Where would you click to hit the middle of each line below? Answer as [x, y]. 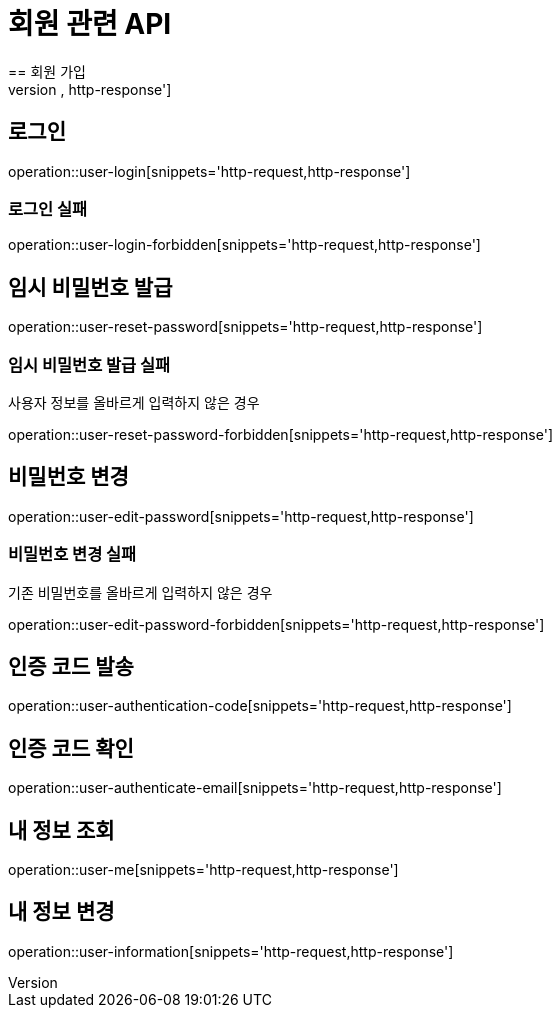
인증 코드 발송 [71, 666]
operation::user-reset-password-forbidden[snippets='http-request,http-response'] [280, 434]
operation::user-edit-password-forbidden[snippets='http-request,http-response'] [276, 624]
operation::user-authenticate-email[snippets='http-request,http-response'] [255, 788]
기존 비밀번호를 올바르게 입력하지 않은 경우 [140, 592]
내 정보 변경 [61, 912]
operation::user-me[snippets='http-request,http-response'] [203, 870]
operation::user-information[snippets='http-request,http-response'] [231, 951]
